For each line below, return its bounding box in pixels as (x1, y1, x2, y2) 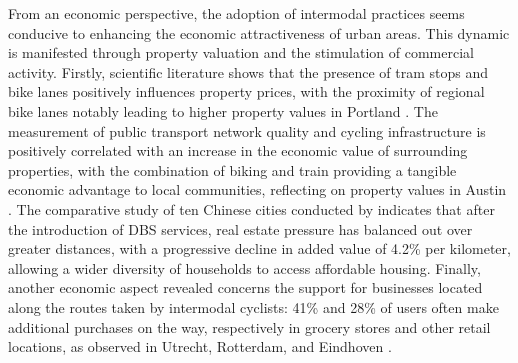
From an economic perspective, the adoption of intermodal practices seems (8, 3, 465, 23)
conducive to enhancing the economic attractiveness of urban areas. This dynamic (8, 22, 510, 43)
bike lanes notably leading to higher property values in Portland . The (8, 100, 438, 121)
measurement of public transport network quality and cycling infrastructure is (8, 120, 486, 141)
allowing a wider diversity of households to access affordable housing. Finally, (8, 257, 481, 278)
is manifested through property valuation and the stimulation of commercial (8, 42, 474, 63)
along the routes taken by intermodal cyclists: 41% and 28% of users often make (8, 296, 499, 317)
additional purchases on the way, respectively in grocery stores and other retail (8, 316, 491, 337)
